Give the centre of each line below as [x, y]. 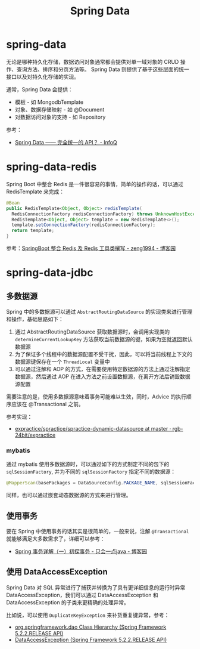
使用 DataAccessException [57, 572]
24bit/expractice [35, 435]
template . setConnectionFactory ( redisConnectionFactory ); [84, 225]
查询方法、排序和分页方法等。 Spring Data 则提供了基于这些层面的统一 [103, 69]
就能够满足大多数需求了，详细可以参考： [56, 539]
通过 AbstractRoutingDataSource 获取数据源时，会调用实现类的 [92, 332]
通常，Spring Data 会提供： [40, 89]
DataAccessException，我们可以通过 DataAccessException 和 [82, 595]
